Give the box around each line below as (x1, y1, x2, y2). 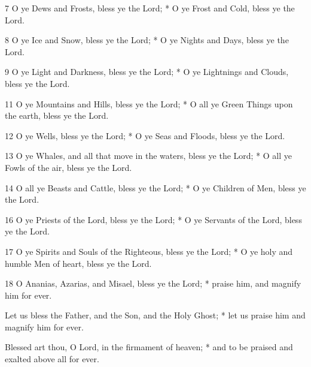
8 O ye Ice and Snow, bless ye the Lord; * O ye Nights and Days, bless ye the (5, 34, 289, 46)
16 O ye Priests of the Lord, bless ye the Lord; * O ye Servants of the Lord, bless (5, 213, 302, 225)
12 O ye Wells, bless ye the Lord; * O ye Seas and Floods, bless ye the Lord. (5, 129, 285, 142)
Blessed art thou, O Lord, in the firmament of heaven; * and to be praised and (5, 341, 293, 353)
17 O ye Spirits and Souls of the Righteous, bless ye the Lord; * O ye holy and (5, 245, 293, 257)
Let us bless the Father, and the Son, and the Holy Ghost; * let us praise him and (5, 309, 306, 321)
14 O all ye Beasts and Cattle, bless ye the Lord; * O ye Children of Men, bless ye (5, 181, 306, 194)
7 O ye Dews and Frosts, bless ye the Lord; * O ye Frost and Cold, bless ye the (5, 2, 295, 14)
